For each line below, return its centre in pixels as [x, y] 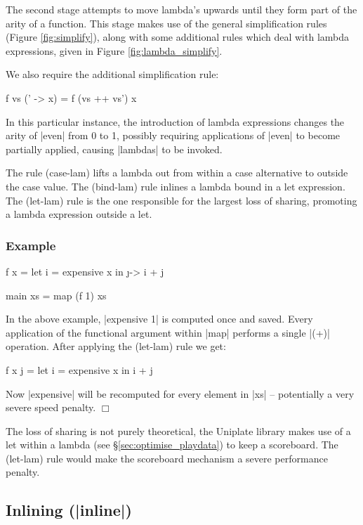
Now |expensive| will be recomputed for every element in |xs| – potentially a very [180, 393]
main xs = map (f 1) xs [56, 295]
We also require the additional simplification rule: [112, 74]
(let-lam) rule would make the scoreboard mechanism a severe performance [167, 458]
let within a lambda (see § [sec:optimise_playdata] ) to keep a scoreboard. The [172, 445]
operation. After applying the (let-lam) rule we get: [116, 346]
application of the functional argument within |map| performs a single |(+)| [168, 332]
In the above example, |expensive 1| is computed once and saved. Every [159, 319]
